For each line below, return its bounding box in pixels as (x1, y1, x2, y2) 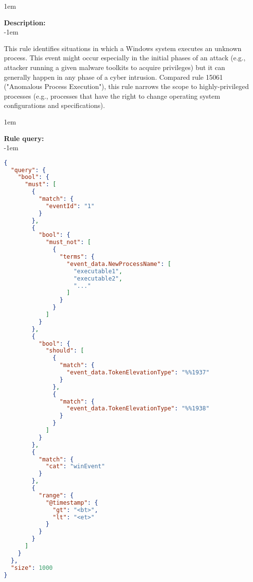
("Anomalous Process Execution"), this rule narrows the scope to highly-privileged (4, 81, 249, 91)
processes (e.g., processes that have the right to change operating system (4, 90, 220, 101)
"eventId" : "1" (45, 202, 95, 210)
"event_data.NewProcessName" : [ (66, 260, 171, 267)
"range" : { (38, 492, 74, 499)
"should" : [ (45, 347, 84, 354)
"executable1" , (73, 267, 123, 275)
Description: (4, 17, 46, 27)
